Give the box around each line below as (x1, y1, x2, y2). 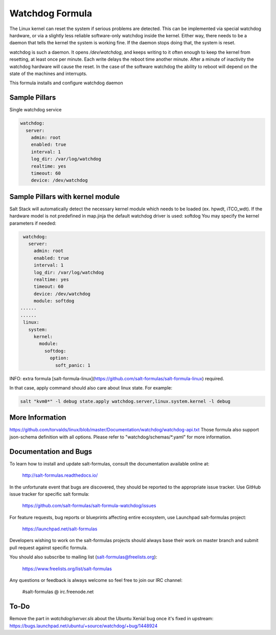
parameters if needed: (9, 220, 56, 226)
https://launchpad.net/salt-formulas (22, 526, 98, 532)
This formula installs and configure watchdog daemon (9, 80, 124, 86)
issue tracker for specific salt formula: (9, 491, 89, 497)
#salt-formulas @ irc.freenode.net (22, 589, 94, 595)
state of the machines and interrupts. (9, 70, 87, 77)
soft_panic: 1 (55, 362, 90, 368)
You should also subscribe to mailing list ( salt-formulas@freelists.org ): (9, 554, 157, 560)
